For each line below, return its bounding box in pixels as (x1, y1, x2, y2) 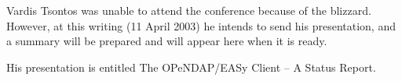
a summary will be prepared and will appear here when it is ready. (6, 33, 327, 49)
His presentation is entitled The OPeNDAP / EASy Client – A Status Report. (6, 58, 376, 75)
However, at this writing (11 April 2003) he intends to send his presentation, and (6, 17, 396, 33)
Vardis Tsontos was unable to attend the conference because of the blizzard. (6, 2, 371, 18)
